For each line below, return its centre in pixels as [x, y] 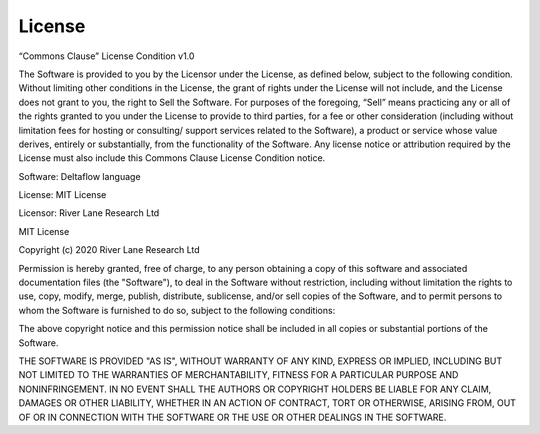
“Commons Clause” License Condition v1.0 [106, 56]
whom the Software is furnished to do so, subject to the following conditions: [177, 310]
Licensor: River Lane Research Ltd [89, 213]
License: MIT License [62, 195]
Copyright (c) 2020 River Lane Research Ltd [109, 250]
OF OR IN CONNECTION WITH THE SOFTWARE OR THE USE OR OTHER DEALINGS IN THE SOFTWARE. [232, 417]
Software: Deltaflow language [79, 176]
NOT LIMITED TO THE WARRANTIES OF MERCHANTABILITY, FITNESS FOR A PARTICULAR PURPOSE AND [238, 375]
